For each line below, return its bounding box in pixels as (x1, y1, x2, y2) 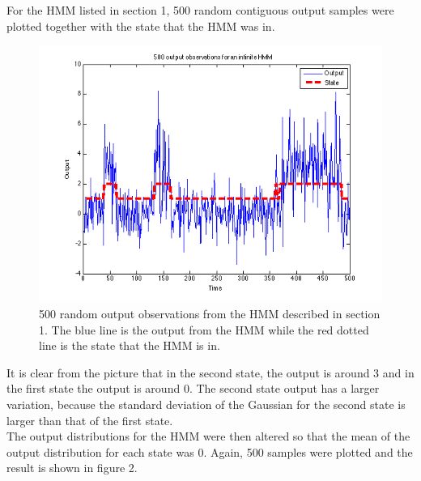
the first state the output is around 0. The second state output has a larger (6, 380, 380, 397)
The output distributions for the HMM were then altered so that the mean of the (6, 428, 410, 445)
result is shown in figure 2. (6, 459, 138, 476)
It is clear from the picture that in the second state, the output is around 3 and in (6, 364, 415, 381)
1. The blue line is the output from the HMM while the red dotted (39, 321, 369, 338)
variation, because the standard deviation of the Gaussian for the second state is (6, 395, 406, 412)
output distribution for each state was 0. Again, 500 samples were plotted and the (6, 443, 413, 460)
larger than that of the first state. (6, 411, 173, 428)
